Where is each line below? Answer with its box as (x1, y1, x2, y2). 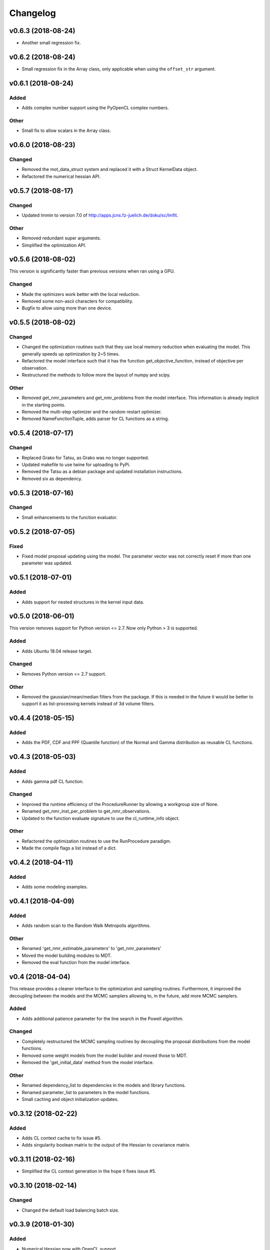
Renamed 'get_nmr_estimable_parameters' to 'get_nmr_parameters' (21, 945, 161, 951)
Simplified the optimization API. (21, 242, 86, 248)
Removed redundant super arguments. (21, 235, 101, 241)
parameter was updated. (21, 560, 72, 566)
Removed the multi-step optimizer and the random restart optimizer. (21, 408, 162, 414)
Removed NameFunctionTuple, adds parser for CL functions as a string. (21, 415, 169, 422)
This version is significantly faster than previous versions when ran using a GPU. (9, 268, 175, 274)
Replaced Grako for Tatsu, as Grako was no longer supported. (21, 454, 149, 460)
